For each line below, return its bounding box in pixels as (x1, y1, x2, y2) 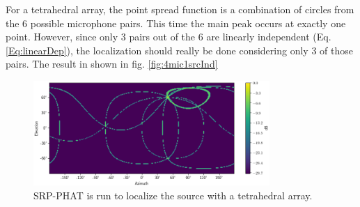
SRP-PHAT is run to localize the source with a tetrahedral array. (33, 187, 313, 202)
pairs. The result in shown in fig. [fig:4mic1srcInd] (6, 56, 218, 71)
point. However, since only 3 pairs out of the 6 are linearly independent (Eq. (6, 29, 331, 44)
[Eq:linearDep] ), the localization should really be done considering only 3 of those (6, 43, 353, 57)
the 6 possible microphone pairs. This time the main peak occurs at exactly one (6, 15, 346, 30)
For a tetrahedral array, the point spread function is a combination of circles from (6, 2, 354, 16)
